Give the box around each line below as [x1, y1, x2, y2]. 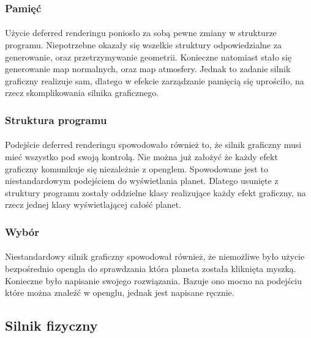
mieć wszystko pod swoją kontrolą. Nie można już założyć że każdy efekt [5, 150, 278, 163]
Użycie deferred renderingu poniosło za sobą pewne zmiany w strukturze [5, 26, 277, 39]
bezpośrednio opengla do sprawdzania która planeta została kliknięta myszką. [5, 262, 296, 275]
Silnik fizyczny [5, 316, 98, 335]
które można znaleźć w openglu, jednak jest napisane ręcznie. [5, 286, 234, 299]
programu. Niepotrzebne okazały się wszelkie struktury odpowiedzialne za [5, 39, 282, 51]
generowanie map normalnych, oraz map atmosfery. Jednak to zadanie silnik [5, 62, 291, 75]
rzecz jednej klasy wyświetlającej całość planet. [5, 198, 182, 211]
